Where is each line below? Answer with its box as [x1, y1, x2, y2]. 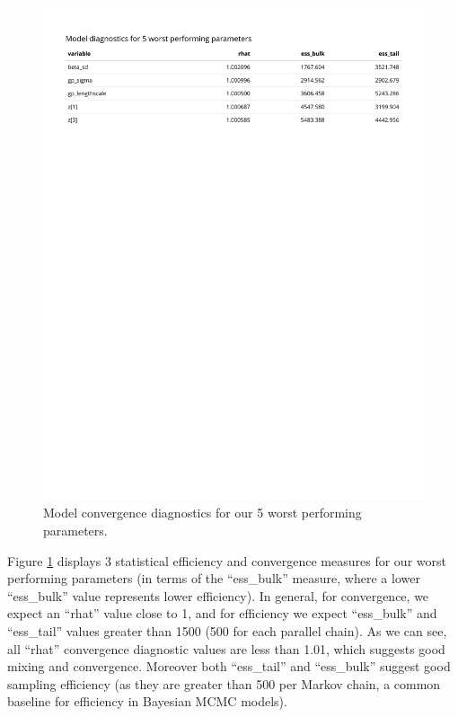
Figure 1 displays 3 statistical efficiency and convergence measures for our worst [7, 551, 446, 570]
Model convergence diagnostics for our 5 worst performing [43, 503, 362, 522]
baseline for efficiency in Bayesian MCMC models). [7, 692, 287, 711]
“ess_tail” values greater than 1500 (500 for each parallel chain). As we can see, [7, 622, 447, 641]
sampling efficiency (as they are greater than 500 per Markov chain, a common [7, 674, 441, 693]
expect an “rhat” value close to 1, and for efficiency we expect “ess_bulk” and [7, 604, 437, 623]
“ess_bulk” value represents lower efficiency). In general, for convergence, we [7, 586, 429, 605]
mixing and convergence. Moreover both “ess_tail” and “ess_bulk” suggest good [7, 657, 451, 676]
